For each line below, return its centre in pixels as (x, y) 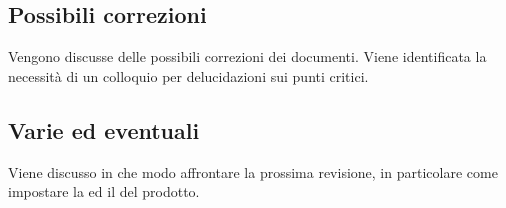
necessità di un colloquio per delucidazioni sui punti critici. (188, 75)
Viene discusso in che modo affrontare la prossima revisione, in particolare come (253, 171)
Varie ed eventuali (104, 129)
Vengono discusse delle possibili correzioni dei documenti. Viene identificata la (247, 56)
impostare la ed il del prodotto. (104, 191)
